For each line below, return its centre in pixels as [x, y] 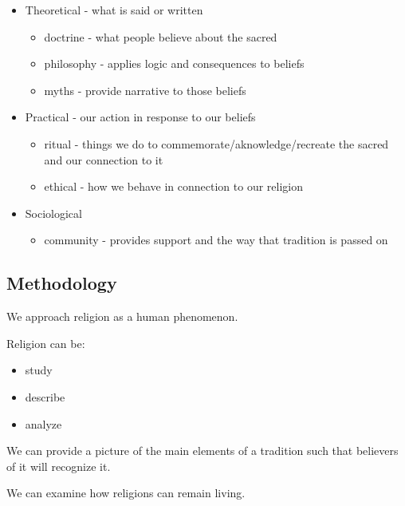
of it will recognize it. [59, 466]
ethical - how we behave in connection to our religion [173, 186]
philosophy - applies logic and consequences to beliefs [174, 63]
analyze [43, 423]
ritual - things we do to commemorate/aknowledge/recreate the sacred [216, 143]
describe [45, 396]
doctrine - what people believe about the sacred [161, 36]
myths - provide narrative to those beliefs [145, 90]
